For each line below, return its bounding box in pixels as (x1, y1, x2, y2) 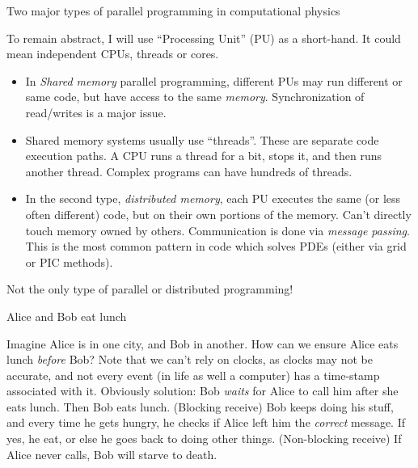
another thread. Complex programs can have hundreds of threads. (25, 162, 353, 179)
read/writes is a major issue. (25, 103, 167, 120)
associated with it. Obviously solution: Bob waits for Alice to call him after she (6, 382, 399, 399)
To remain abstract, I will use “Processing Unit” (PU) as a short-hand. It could (6, 29, 401, 46)
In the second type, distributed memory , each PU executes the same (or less (25, 190, 401, 207)
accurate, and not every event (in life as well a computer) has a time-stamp (6, 366, 380, 383)
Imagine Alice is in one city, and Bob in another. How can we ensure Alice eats (6, 335, 399, 352)
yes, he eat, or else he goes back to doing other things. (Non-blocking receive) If (6, 430, 402, 447)
